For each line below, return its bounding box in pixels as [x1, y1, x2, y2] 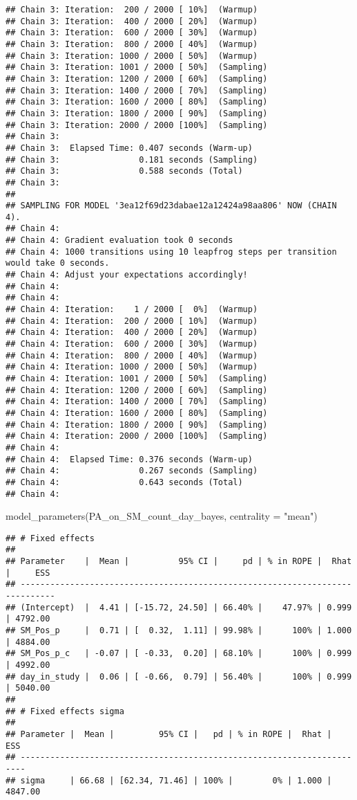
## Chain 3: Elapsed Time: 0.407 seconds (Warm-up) [6, 143, 253, 153]
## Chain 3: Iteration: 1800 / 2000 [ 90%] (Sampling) [6, 108, 268, 118]
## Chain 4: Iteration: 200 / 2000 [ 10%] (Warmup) [6, 316, 258, 326]
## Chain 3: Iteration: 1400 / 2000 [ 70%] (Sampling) [6, 85, 268, 96]
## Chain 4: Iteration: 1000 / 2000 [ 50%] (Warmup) [6, 362, 258, 372]
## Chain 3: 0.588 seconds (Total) [6, 166, 243, 176]
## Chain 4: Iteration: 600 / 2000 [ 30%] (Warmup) [6, 339, 258, 349]
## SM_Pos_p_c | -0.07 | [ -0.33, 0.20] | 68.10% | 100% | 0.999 [6, 648, 352, 659]
